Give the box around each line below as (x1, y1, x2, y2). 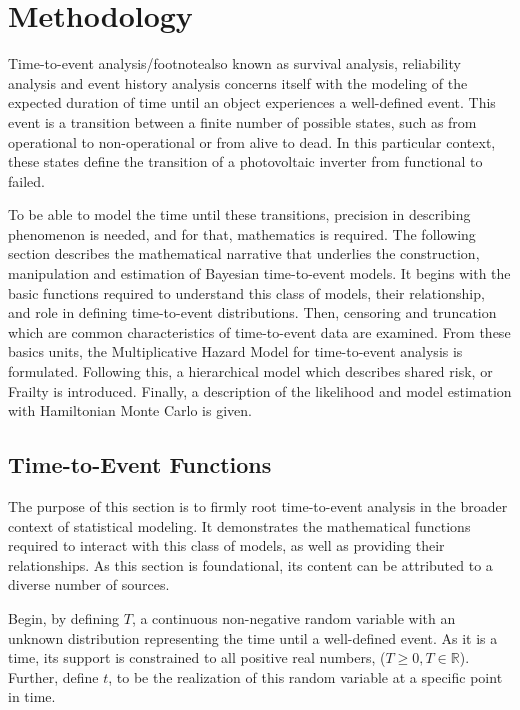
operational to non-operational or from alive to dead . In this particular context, (8, 131, 496, 152)
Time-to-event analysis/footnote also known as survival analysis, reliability (8, 53, 461, 74)
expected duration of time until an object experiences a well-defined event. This (8, 92, 496, 113)
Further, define (8, 666, 99, 687)
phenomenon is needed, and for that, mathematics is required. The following (8, 223, 476, 244)
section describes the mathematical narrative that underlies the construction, (8, 243, 480, 264)
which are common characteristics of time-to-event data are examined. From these (8, 321, 511, 342)
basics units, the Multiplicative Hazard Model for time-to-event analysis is (8, 341, 463, 362)
